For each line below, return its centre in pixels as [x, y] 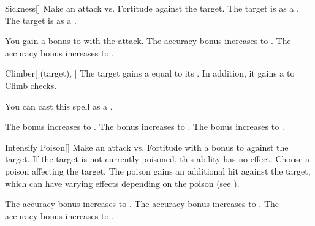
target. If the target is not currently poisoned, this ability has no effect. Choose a [157, 159]
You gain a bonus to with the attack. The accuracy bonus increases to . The [148, 41]
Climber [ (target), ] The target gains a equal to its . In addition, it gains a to [150, 73]
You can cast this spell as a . [59, 106]
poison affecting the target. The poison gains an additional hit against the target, [158, 171]
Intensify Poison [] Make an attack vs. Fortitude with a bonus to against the [147, 147]
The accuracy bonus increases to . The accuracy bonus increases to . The [142, 204]
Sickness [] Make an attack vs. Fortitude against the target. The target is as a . [152, 8]
